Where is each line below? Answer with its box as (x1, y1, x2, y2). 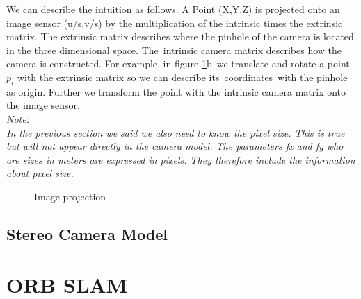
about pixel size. (6, 166, 74, 180)
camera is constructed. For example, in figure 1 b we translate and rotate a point (6, 56, 350, 71)
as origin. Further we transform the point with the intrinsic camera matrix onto (6, 84, 346, 99)
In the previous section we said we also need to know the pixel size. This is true (6, 125, 345, 139)
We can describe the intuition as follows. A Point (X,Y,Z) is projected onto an (6, 2, 340, 16)
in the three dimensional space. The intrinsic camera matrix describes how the (6, 42, 342, 57)
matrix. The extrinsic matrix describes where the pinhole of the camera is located (6, 29, 354, 44)
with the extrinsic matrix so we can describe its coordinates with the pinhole (17, 69, 348, 84)
